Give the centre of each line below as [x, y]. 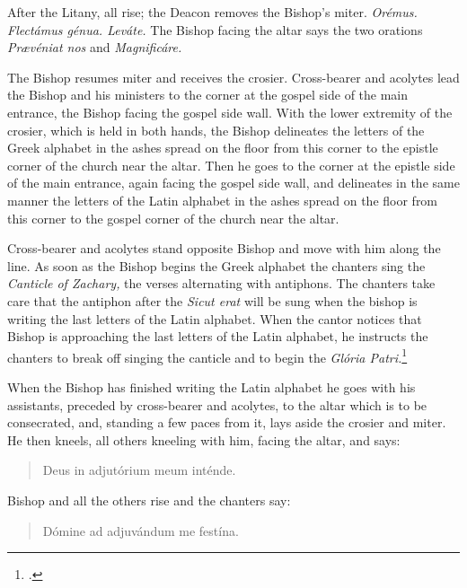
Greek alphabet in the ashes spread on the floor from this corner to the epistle [223, 148]
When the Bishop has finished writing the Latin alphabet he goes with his [211, 386]
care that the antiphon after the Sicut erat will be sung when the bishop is [212, 300]
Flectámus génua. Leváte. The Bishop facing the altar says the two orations [215, 29]
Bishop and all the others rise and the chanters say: [149, 500]
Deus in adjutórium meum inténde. [139, 470]
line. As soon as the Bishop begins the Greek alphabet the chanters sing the [216, 265]
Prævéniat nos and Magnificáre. [95, 47]
